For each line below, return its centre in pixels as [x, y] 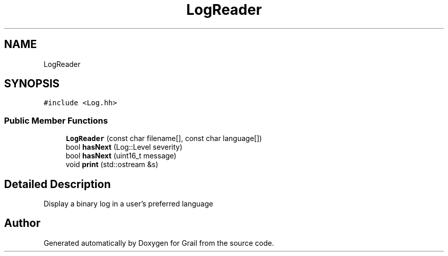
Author [22, 223]
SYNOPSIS [32, 84]
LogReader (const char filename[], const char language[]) [164, 138]
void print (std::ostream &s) [112, 165]
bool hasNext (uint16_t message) [121, 156]
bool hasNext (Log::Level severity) [124, 147]
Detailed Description [58, 184]
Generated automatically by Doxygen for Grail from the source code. [159, 243]
